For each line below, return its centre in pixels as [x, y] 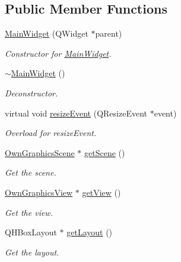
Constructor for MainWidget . [58, 53]
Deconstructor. [31, 93]
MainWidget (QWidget [47, 33]
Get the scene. [31, 172]
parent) [109, 33]
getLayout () [90, 232]
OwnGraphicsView [39, 192]
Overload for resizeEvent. [51, 133]
